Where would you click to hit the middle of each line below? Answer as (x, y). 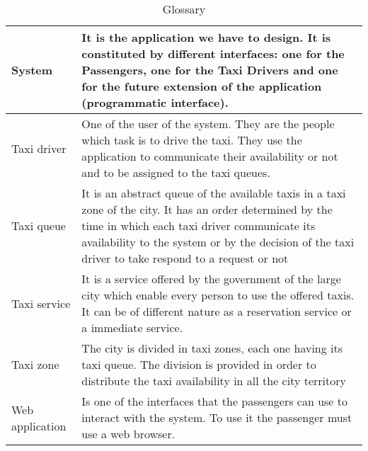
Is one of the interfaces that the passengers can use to (215, 401)
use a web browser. (128, 434)
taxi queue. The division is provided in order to (199, 364)
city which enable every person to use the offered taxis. (218, 295)
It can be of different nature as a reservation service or (217, 311)
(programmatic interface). (155, 102)
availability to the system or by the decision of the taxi (218, 242)
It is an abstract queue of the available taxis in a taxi (214, 193)
